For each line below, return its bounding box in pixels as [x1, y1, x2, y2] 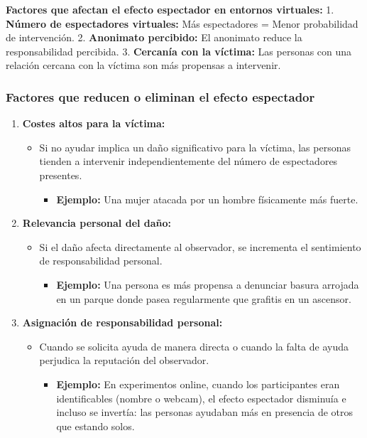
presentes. [39, 167, 82, 182]
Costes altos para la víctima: [22, 116, 165, 131]
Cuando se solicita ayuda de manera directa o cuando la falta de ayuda [39, 338, 349, 353]
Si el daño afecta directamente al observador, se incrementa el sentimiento [39, 239, 361, 254]
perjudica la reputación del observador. [39, 353, 209, 368]
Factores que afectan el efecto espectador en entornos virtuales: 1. [6, 2, 334, 16]
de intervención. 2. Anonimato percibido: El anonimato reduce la [6, 30, 302, 45]
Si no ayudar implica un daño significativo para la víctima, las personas [39, 139, 351, 154]
